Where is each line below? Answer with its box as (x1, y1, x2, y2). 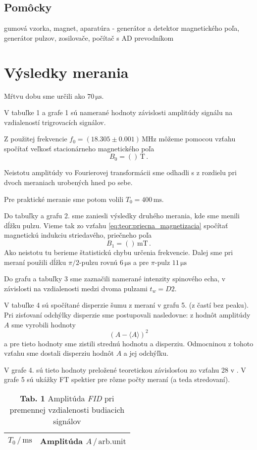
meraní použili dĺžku (4, 257, 66, 267)
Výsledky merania (4, 62, 129, 82)
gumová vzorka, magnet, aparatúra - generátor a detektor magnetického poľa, (4, 23, 240, 33)
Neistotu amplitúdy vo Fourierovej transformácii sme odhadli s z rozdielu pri (4, 167, 237, 178)
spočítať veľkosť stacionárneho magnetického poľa (4, 143, 154, 153)
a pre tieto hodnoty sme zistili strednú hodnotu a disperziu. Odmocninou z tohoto (4, 338, 254, 348)
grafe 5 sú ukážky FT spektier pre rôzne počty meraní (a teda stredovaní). (4, 374, 230, 385)
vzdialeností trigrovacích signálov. (4, 117, 106, 127)
